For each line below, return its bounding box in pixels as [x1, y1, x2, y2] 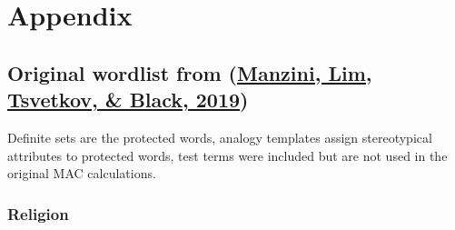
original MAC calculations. [7, 164, 156, 183]
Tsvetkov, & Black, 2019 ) [7, 85, 249, 114]
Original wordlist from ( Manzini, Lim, [7, 58, 372, 86]
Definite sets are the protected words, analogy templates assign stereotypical [7, 127, 432, 146]
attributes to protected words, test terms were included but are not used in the [7, 145, 448, 165]
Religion [7, 202, 69, 225]
